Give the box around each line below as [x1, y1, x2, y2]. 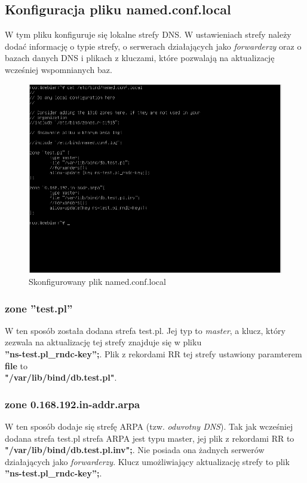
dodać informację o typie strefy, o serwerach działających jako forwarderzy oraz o [5, 40, 302, 52]
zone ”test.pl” [5, 300, 73, 315]
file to [5, 359, 27, 372]
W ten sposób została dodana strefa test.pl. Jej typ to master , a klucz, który [5, 324, 285, 336]
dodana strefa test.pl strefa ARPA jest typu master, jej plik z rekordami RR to [5, 432, 294, 444]
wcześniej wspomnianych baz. [5, 63, 112, 75]
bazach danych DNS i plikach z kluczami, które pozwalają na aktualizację [5, 51, 275, 64]
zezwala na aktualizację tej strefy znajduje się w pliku [5, 336, 202, 348]
